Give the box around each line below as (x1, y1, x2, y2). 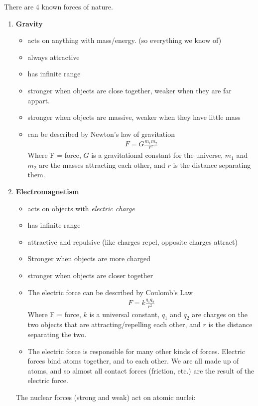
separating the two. (27, 329, 87, 339)
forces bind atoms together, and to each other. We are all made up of (27, 356, 239, 366)
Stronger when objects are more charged (27, 253, 151, 264)
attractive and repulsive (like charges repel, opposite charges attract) (27, 236, 238, 247)
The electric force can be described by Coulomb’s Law (27, 287, 193, 297)
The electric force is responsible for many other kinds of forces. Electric (27, 346, 245, 356)
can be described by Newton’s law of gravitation (27, 128, 175, 139)
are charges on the (192, 309, 248, 319)
